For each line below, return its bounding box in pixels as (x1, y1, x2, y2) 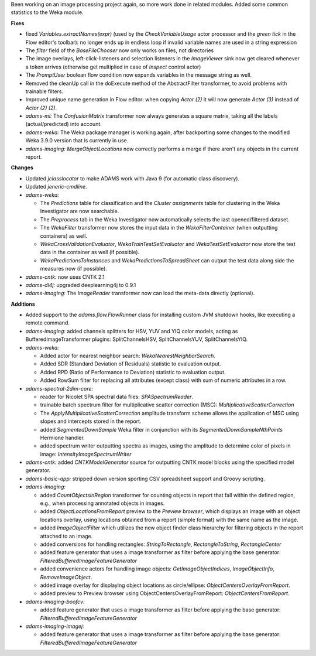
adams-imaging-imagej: (25, 623, 84, 630)
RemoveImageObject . (40, 573, 92, 580)
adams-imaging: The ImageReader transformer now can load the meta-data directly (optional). (25, 290, 255, 297)
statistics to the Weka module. (11, 9, 84, 16)
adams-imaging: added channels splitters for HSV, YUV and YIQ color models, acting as (25, 327, 238, 334)
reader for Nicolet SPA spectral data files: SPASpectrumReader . (40, 393, 193, 400)
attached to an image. (40, 532, 93, 539)
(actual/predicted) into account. (25, 121, 102, 128)
